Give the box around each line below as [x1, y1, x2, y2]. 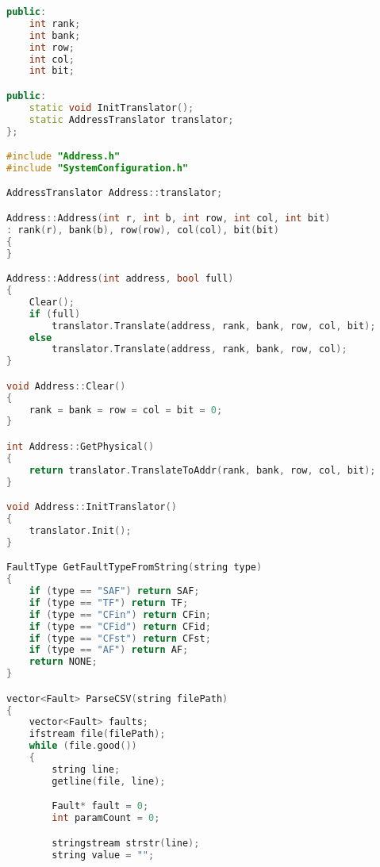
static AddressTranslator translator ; [29, 113, 234, 125]
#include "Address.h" [6, 151, 121, 163]
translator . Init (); [29, 524, 132, 536]
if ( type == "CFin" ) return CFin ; [29, 608, 211, 620]
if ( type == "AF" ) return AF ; [29, 644, 189, 656]
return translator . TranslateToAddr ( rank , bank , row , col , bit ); [29, 464, 376, 476]
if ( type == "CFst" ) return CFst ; [29, 632, 211, 644]
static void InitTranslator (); [29, 102, 194, 113]
